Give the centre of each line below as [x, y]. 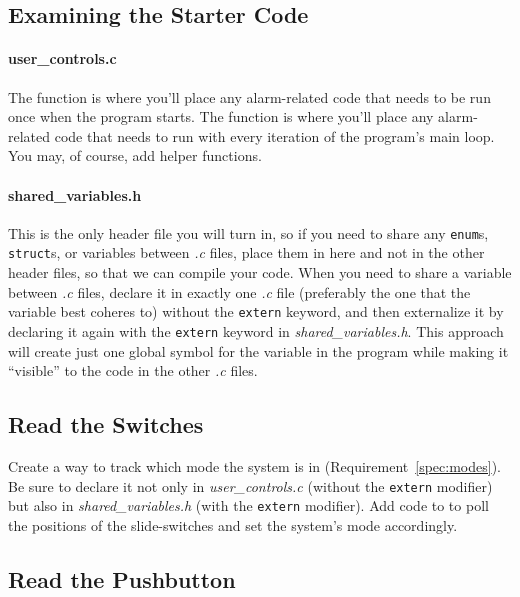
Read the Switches [106, 424]
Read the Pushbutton [122, 578]
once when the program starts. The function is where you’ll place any [221, 116]
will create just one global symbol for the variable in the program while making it [258, 350]
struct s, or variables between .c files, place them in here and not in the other [246, 252]
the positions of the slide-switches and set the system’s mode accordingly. [233, 524]
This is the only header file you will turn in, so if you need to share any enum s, [248, 232]
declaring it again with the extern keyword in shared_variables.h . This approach [256, 330]
